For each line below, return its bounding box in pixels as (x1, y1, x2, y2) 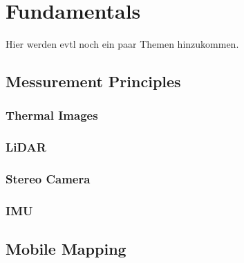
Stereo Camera (6, 170, 91, 188)
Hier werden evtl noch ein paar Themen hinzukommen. (6, 37, 239, 51)
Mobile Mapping (6, 238, 126, 260)
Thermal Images (6, 107, 98, 124)
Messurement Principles (6, 71, 181, 92)
